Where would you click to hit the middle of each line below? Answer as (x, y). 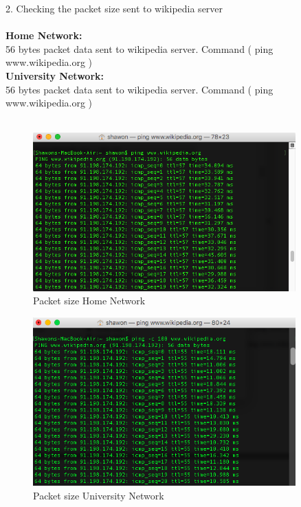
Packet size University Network (99, 496)
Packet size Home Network (89, 301)
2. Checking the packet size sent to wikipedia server (114, 8)
